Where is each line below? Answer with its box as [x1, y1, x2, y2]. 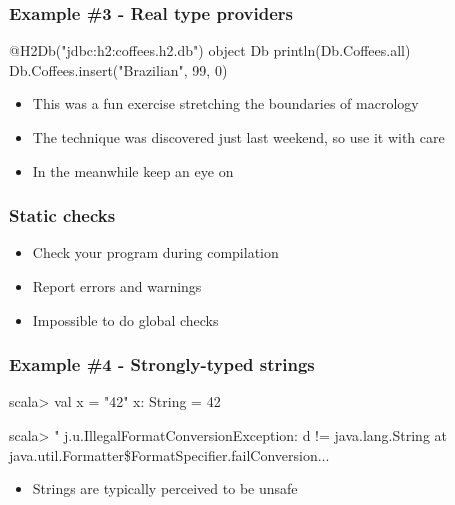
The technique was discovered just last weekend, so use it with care [32, 127, 445, 147]
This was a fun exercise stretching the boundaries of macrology [32, 93, 419, 114]
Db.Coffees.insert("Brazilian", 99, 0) [9, 59, 228, 80]
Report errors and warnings [32, 276, 202, 296]
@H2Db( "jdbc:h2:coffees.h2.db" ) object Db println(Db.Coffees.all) [9, 40, 411, 61]
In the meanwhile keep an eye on [32, 160, 234, 181]
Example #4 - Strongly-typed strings [9, 352, 315, 377]
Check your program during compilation [32, 242, 279, 263]
